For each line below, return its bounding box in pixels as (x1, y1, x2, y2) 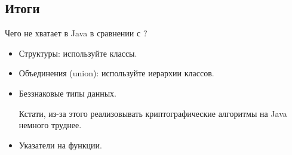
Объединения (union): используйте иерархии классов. (19, 67, 214, 79)
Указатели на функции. (19, 138, 102, 151)
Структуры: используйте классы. (19, 46, 137, 59)
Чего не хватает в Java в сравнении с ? (5, 27, 147, 39)
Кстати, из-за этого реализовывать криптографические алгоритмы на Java (19, 107, 287, 119)
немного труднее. (19, 119, 82, 131)
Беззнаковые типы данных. (19, 86, 116, 99)
